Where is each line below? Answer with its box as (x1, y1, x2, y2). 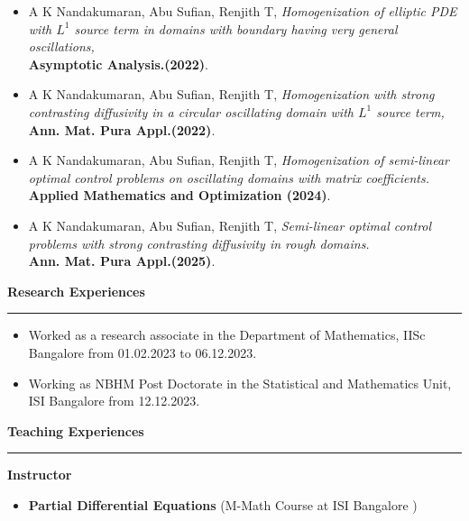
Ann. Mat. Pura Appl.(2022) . (28, 120, 216, 139)
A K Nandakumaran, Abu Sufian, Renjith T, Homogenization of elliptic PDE (28, 2, 457, 20)
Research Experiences (7, 281, 145, 300)
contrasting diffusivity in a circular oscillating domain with (28, 102, 354, 121)
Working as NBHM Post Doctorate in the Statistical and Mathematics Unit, (28, 373, 452, 392)
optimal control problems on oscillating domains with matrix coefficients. (28, 168, 429, 187)
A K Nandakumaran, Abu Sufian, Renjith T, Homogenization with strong (28, 85, 435, 104)
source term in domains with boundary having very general (74, 19, 398, 38)
